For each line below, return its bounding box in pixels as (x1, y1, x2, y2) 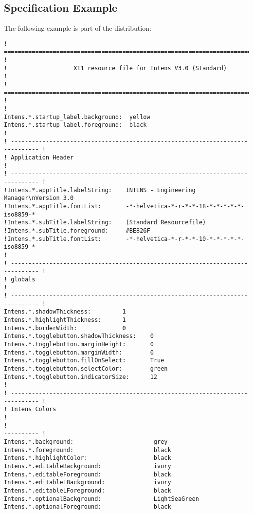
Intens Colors (11, 406, 56, 413)
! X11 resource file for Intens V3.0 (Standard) (4, 64, 227, 72)
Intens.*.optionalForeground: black (4, 503, 171, 511)
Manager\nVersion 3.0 (4, 195, 74, 202)
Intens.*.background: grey (4, 438, 168, 445)
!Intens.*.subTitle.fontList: (4, 235, 102, 242)
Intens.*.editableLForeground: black (4, 487, 171, 494)
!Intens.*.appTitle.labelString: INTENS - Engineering (4, 186, 196, 194)
